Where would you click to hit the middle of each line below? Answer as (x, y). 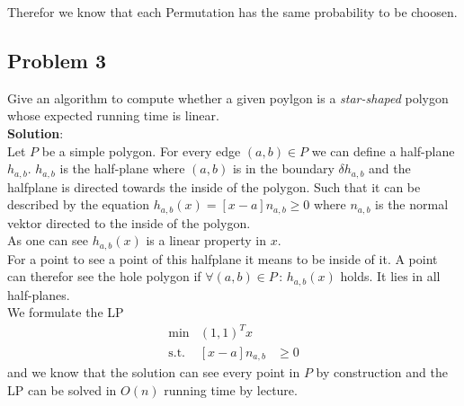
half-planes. (39, 294)
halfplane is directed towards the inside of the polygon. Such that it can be (214, 186)
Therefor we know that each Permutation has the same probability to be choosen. (232, 12)
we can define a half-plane (383, 150)
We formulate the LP (66, 312)
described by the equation (79, 204)
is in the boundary (283, 168)
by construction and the (382, 371)
